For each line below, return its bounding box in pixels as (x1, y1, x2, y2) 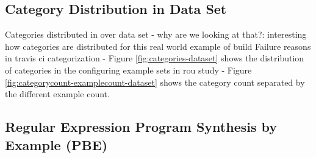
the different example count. (5, 88, 110, 100)
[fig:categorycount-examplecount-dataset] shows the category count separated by (5, 75, 305, 88)
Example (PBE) (5, 135, 108, 154)
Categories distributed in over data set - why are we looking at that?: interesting (5, 28, 307, 41)
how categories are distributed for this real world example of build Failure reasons (5, 39, 311, 52)
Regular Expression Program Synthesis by (5, 117, 278, 136)
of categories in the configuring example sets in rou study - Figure (5, 63, 252, 76)
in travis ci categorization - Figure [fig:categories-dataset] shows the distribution (5, 52, 304, 64)
